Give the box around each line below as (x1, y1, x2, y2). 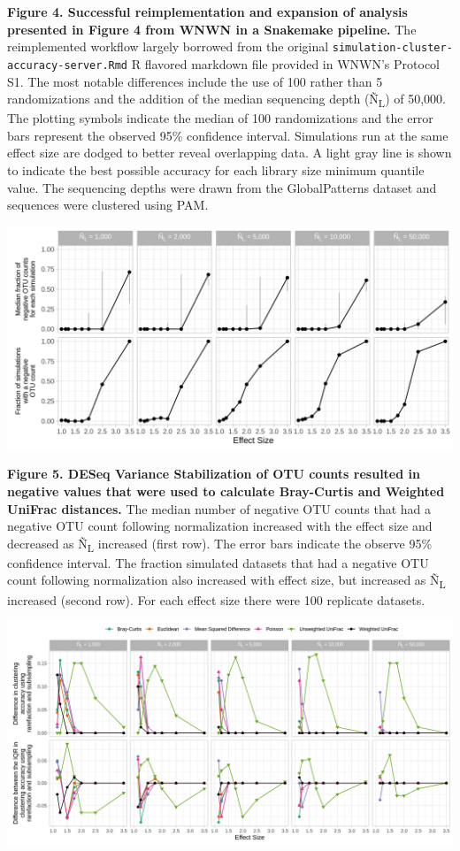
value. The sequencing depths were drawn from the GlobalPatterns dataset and (7, 178, 437, 196)
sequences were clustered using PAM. (7, 195, 209, 214)
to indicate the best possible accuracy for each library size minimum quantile (7, 161, 425, 179)
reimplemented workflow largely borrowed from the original (7, 37, 329, 56)
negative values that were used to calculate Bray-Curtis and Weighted (7, 481, 445, 500)
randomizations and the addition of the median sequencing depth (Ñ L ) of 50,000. (7, 89, 446, 110)
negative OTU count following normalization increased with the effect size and (7, 517, 433, 535)
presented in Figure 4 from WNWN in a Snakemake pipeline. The (7, 19, 417, 38)
